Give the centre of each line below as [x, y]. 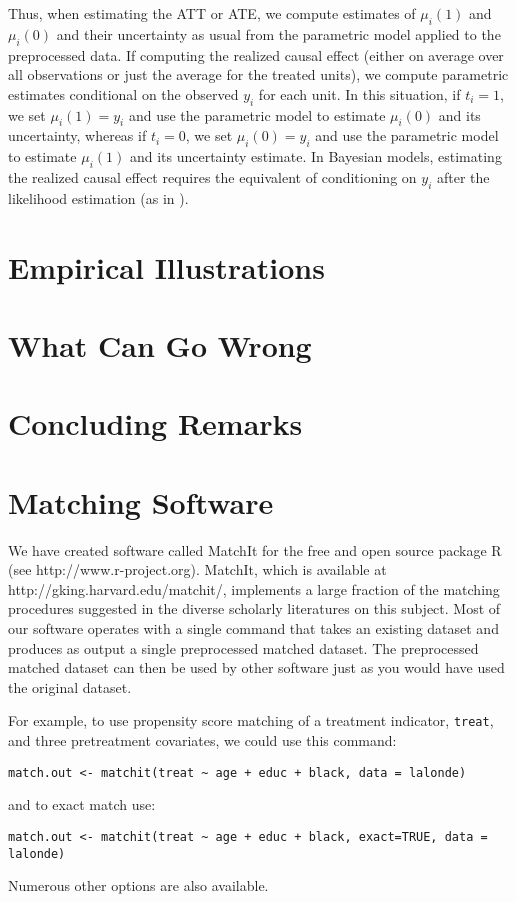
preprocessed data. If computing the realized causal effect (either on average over [256, 54]
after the [463, 176]
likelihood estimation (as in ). [98, 197]
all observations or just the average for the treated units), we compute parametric [258, 74]
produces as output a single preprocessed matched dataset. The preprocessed [243, 647]
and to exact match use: [82, 804]
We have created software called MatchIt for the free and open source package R [255, 549]
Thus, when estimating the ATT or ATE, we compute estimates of [212, 13]
